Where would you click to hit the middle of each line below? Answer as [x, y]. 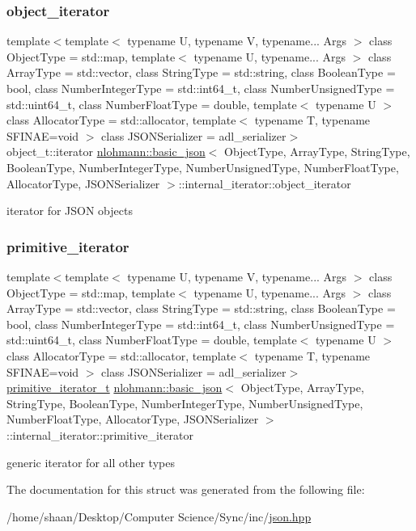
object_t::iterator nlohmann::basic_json [106, 152]
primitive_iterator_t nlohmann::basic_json [115, 388]
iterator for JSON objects [70, 211]
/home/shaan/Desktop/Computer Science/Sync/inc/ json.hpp [159, 516]
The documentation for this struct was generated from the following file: [186, 489]
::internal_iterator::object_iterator [265, 183]
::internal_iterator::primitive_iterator [100, 434]
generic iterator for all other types [91, 462]
